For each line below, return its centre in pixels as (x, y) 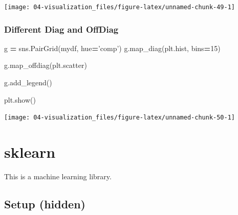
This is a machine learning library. (58, 176)
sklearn (30, 152)
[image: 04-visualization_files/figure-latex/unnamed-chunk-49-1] (120, 7)
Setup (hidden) (45, 204)
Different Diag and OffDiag (61, 29)
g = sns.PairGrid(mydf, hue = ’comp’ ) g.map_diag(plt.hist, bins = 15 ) (112, 48)
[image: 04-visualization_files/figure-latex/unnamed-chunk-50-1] (120, 118)
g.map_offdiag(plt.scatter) (46, 65)
